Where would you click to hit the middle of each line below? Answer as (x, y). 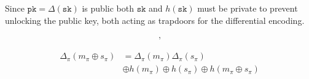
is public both (108, 8)
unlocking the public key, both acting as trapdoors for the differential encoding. (155, 20)
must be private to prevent (248, 8)
